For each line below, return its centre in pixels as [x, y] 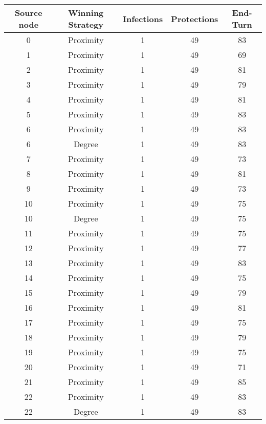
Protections [195, 18]
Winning [86, 13]
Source [28, 13]
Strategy [86, 24]
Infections [143, 18]
